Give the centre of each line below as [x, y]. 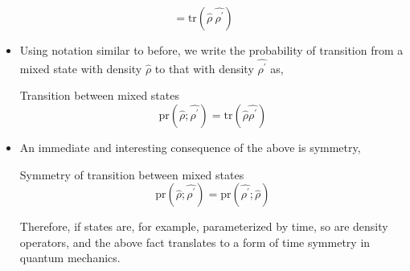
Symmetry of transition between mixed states [132, 174]
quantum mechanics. [70, 258]
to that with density [204, 68]
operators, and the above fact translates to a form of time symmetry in [195, 242]
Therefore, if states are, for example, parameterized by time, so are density [204, 226]
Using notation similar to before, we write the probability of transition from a [211, 50]
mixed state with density [81, 68]
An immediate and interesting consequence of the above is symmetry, [190, 148]
